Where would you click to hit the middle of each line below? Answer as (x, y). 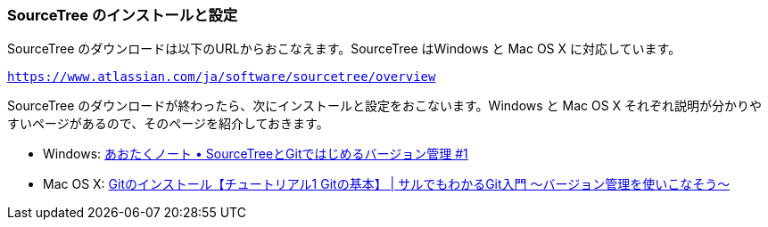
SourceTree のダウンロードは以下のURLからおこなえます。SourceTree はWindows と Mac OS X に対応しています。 (344, 49)
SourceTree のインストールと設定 (123, 15)
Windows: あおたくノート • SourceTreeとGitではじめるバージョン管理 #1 (256, 154)
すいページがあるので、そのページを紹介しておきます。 (168, 124)
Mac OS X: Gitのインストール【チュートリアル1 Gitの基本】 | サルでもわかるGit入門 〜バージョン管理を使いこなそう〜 (387, 184)
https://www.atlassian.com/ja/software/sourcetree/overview (222, 77)
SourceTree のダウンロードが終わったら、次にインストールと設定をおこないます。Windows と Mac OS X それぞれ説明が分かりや (385, 106)
